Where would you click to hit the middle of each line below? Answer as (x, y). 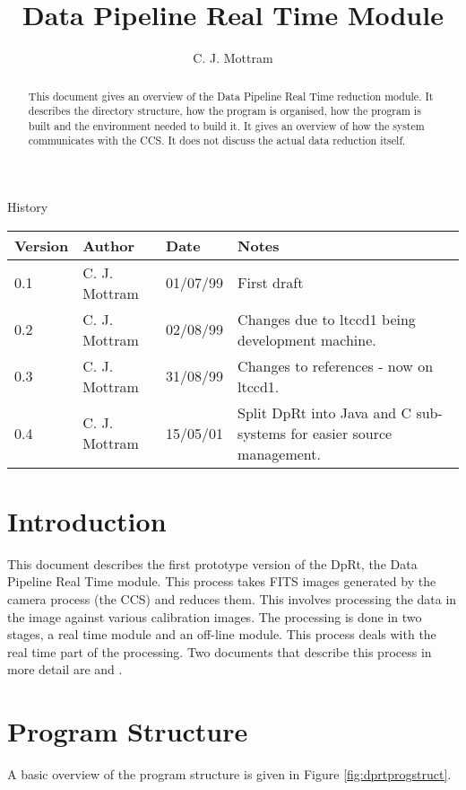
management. (279, 453)
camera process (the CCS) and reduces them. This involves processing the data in (232, 599)
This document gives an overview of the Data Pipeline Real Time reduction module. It (231, 96)
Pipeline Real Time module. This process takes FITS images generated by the (222, 581)
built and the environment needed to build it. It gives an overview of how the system (226, 125)
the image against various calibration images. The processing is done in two (215, 616)
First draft (271, 283)
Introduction (87, 520)
